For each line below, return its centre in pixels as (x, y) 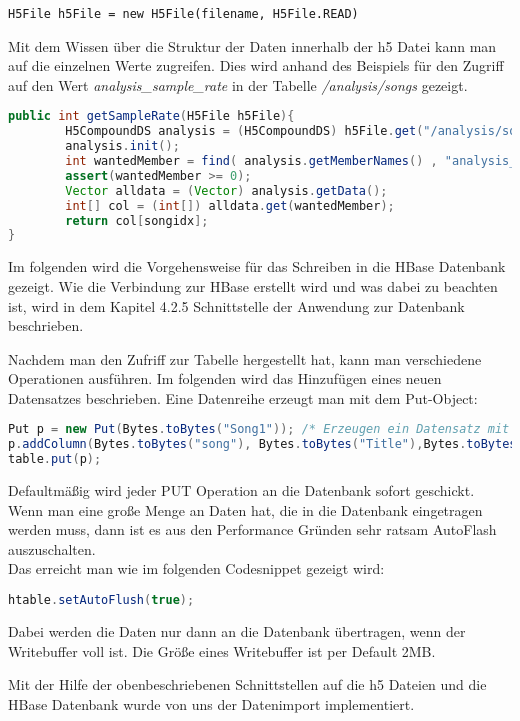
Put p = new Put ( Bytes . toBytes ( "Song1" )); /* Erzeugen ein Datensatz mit (259, 429)
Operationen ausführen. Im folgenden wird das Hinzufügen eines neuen (225, 378)
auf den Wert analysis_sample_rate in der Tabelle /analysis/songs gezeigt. (238, 84)
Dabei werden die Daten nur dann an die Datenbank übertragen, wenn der (237, 630)
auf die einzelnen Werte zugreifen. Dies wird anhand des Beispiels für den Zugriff (256, 65)
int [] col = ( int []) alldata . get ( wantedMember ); (230, 205)
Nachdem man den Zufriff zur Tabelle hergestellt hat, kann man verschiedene (245, 358)
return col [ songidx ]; (137, 220)
